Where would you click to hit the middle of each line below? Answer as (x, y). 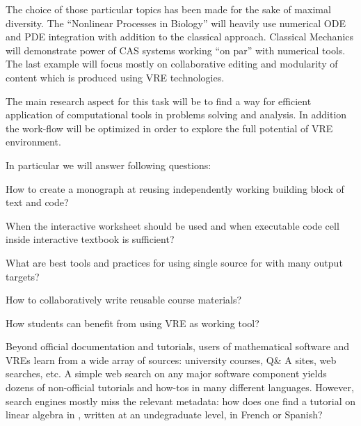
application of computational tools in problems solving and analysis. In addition (176, 115)
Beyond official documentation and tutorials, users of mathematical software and (178, 346)
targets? (23, 276)
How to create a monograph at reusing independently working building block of (175, 188)
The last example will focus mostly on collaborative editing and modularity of (172, 64)
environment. (33, 142)
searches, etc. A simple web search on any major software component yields (166, 373)
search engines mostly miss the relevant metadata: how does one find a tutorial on (180, 401)
